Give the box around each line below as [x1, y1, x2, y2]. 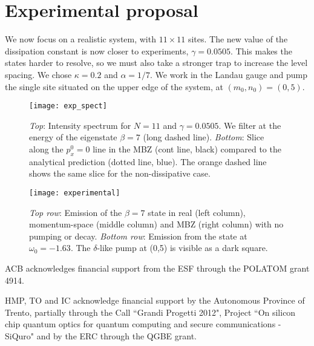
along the [29, 142, 64, 155]
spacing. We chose [5, 68, 72, 80]
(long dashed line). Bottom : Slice [143, 131, 264, 143]
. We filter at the [218, 119, 281, 131]
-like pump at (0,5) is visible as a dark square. [97, 241, 268, 254]
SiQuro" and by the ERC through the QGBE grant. [5, 329, 197, 342]
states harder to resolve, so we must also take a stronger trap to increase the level [5, 56, 308, 69]
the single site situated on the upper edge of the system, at [5, 80, 223, 93]
